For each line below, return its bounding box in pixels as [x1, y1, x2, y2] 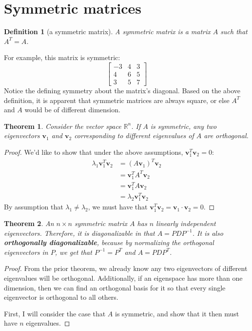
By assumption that [4, 202, 63, 212]
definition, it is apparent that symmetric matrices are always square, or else [4, 95, 230, 105]
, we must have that [88, 202, 148, 212]
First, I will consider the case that [4, 308, 106, 318]
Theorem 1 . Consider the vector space [4, 121, 121, 131]
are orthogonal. [204, 130, 249, 141]
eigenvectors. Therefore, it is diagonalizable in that [4, 228, 155, 238]
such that [220, 26, 248, 37]
